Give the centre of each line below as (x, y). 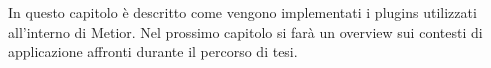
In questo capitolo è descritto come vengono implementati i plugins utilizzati (242, 12)
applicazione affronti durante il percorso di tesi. (153, 51)
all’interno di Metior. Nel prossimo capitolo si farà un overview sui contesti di (245, 31)
